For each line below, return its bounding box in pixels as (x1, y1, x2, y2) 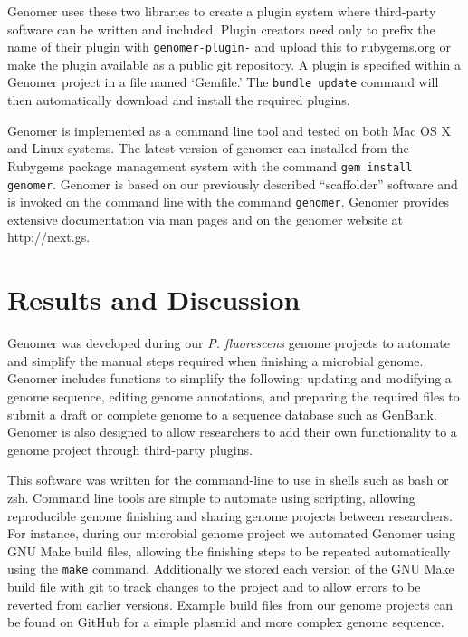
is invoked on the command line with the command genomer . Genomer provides (7, 192, 449, 211)
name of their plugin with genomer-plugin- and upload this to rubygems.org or (7, 37, 452, 56)
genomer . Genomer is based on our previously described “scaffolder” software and (7, 174, 458, 193)
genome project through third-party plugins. (7, 439, 253, 458)
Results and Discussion (7, 281, 301, 318)
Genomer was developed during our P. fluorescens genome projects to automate (7, 333, 450, 352)
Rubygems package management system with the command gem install (7, 156, 413, 175)
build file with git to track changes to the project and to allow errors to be (7, 576, 421, 595)
